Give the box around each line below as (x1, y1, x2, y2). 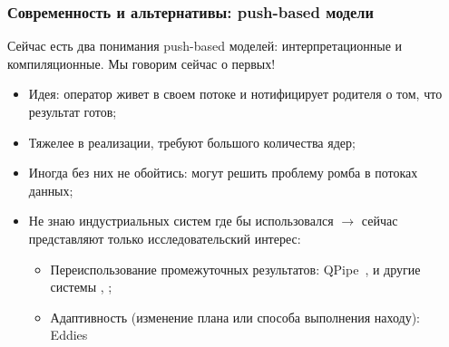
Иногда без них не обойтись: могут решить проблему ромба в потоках (28, 163, 418, 182)
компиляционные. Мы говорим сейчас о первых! (7, 53, 276, 72)
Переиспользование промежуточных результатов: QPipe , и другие (50, 259, 421, 278)
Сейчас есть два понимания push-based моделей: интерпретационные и (7, 36, 403, 55)
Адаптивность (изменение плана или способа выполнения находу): (50, 307, 420, 326)
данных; (28, 180, 73, 199)
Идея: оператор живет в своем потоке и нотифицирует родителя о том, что (28, 84, 443, 103)
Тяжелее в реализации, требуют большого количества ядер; (28, 132, 356, 151)
